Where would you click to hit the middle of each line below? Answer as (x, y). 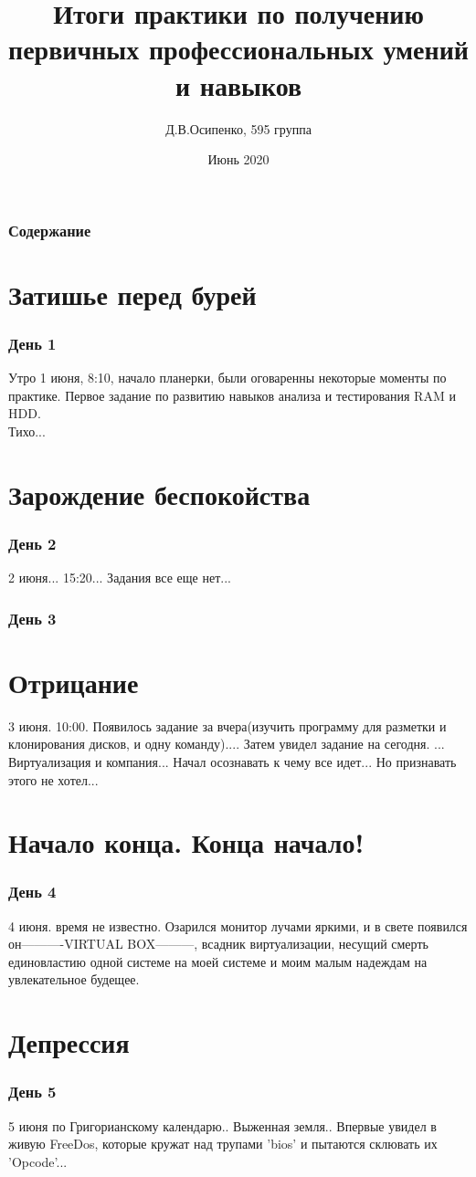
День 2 (32, 543)
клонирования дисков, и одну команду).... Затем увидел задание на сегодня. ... (227, 744)
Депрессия (69, 1042)
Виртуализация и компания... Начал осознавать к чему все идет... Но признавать (233, 761)
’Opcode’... (38, 1161)
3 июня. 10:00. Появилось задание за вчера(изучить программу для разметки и (227, 725)
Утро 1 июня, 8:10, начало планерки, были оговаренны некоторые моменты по (227, 378)
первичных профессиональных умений (238, 49)
